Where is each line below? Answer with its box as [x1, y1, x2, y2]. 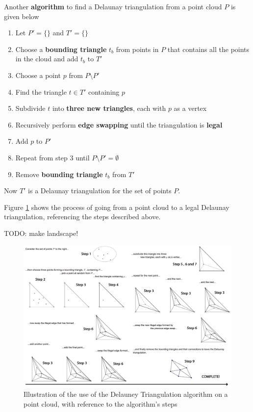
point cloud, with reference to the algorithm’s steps [24, 398, 177, 409]
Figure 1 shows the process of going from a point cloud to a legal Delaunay [4, 202, 229, 212]
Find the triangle [15, 86, 67, 97]
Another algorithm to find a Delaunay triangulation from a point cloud [4, 1, 222, 11]
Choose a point [15, 70, 61, 80]
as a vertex [174, 103, 207, 113]
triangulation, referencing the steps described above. [4, 211, 161, 222]
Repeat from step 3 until [15, 152, 90, 162]
